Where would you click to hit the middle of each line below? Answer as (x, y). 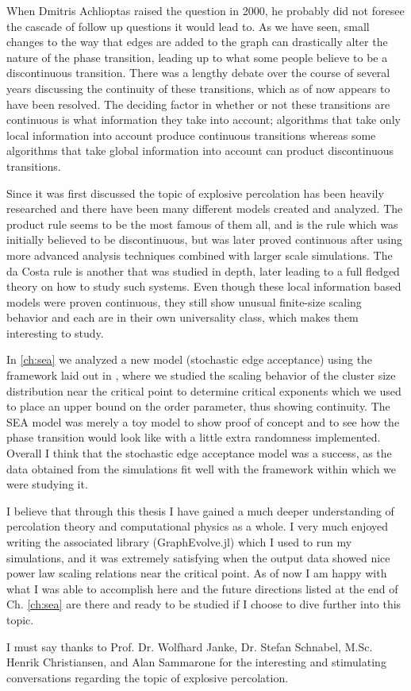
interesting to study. (55, 332)
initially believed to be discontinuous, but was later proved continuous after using (205, 239)
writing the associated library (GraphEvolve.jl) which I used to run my (179, 542)
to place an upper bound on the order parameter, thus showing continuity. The (198, 406)
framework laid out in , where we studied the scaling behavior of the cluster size (201, 375)
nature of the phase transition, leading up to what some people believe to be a (197, 57)
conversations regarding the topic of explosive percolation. (148, 677)
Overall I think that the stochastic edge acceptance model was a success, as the (199, 453)
